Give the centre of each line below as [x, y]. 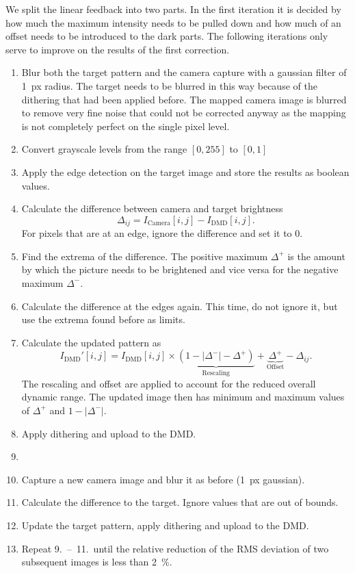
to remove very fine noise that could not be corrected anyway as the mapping [184, 113]
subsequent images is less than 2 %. [97, 562]
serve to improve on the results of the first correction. [118, 49]
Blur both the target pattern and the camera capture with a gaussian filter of [184, 72]
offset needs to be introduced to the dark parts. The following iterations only [167, 36]
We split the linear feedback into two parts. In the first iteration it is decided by [173, 9]
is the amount [316, 256]
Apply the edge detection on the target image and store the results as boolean [185, 171]
